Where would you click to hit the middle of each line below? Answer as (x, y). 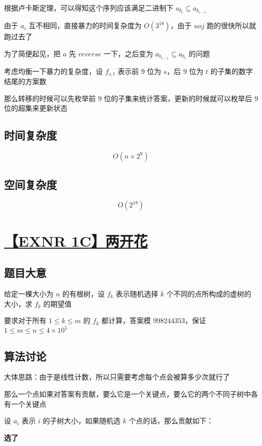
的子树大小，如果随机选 (82, 421)
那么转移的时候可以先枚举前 (50, 98)
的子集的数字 (232, 71)
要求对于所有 (25, 320)
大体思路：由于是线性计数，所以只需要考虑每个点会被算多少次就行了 (117, 377)
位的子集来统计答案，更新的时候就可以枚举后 (178, 98)
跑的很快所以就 (232, 25)
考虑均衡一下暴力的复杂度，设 (53, 71)
